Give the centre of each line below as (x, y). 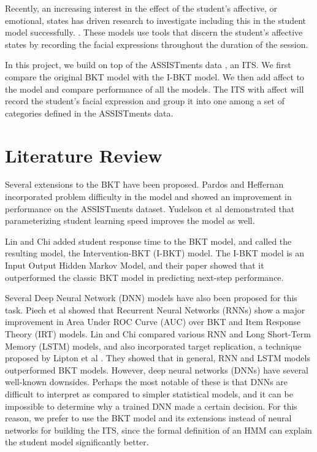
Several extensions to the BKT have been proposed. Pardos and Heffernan (144, 184)
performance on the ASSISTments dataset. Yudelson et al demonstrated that (150, 208)
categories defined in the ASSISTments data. (89, 113)
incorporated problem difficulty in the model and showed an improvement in (148, 197)
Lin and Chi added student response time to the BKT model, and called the (148, 241)
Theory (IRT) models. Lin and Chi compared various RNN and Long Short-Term (158, 334)
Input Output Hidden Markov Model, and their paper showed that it (135, 265)
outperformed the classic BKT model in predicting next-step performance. (144, 277)
